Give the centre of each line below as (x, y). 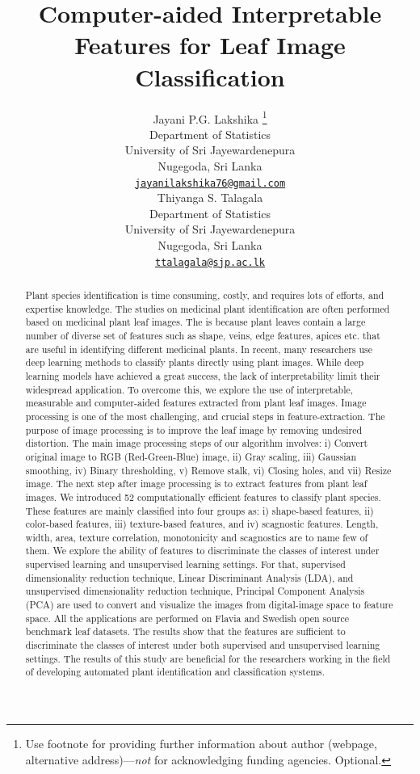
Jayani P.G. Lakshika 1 (210, 117)
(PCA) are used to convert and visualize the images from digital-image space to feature (209, 605)
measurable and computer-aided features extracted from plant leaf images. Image (196, 403)
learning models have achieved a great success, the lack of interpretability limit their (203, 375)
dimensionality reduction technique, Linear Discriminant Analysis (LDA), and (189, 577)
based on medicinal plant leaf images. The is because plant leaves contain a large (195, 322)
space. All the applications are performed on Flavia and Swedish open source (187, 618)
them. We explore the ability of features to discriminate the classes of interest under (202, 551)
